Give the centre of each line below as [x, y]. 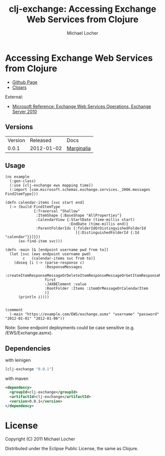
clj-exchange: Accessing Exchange [82, 9]
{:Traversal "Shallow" [57, 211]
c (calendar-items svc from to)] [59, 259]
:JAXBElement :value [66, 284]
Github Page [25, 82]
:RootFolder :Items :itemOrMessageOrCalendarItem [96, 289]
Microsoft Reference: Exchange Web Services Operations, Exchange [82, 106]
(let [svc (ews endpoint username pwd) [50, 254]
